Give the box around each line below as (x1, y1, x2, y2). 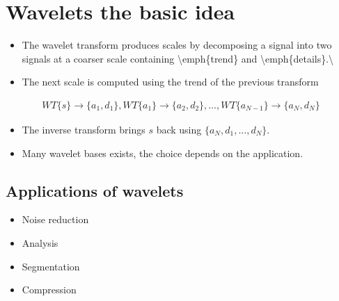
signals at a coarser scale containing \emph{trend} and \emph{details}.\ (22, 51, 334, 65)
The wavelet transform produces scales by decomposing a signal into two (22, 38, 332, 52)
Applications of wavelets (6, 179, 184, 201)
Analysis (22, 235, 58, 250)
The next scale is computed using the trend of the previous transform (22, 74, 319, 89)
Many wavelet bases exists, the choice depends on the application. (22, 145, 303, 160)
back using (156, 122, 202, 136)
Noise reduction (22, 212, 89, 227)
